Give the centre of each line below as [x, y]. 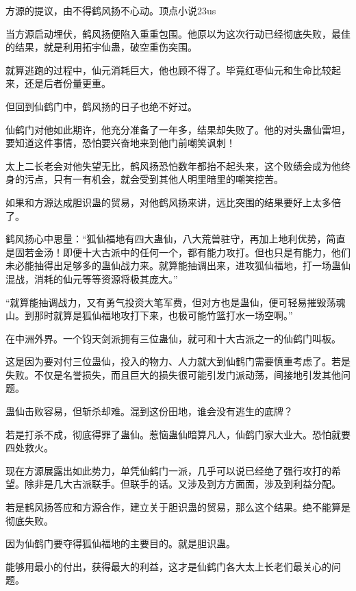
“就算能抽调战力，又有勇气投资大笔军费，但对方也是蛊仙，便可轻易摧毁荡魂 [176, 302]
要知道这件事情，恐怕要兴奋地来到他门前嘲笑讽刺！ [120, 143]
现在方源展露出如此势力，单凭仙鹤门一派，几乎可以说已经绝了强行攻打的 [168, 470]
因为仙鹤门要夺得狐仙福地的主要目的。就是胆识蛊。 [120, 543]
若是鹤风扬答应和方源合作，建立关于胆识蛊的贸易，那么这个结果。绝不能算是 [178, 507]
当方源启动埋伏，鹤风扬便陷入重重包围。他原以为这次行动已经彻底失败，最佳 [178, 33]
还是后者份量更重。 [67, 83]
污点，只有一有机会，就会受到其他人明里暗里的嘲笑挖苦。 [154, 179]
